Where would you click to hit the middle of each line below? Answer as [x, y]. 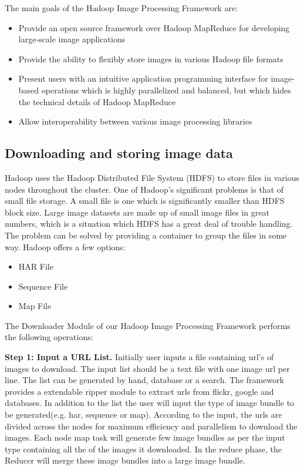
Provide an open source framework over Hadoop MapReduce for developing [154, 27]
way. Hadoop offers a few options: [65, 246]
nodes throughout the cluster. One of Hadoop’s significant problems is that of [144, 189]
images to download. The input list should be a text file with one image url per [147, 368]
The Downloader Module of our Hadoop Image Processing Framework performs [148, 325]
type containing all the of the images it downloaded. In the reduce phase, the [143, 449]
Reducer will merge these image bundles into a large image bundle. [125, 460]
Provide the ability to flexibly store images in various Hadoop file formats [151, 58]
